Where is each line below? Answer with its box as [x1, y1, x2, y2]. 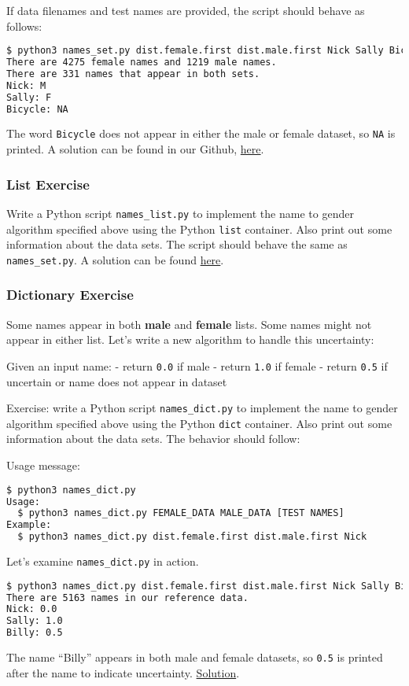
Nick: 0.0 [6, 603, 57, 615]
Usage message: [6, 457, 80, 474]
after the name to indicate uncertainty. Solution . [6, 664, 240, 680]
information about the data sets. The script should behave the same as [6, 236, 348, 253]
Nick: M [6, 79, 46, 91]
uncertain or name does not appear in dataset [6, 373, 227, 389]
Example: [6, 519, 52, 531]
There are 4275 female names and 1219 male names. [6, 57, 277, 68]
